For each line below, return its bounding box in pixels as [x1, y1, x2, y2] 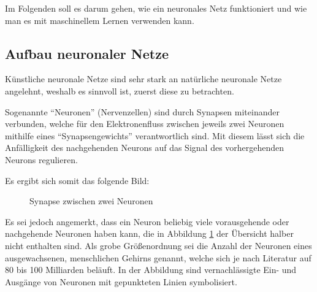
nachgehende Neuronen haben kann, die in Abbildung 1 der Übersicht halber [5, 227, 294, 240]
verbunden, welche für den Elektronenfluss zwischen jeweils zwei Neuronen [5, 117, 285, 130]
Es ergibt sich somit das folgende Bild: [5, 174, 150, 186]
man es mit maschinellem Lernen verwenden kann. [5, 13, 194, 26]
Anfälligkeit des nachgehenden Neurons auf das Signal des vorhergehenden [5, 141, 285, 154]
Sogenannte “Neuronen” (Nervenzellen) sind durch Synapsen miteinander [5, 105, 280, 118]
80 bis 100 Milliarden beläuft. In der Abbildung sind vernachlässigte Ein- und [5, 263, 297, 276]
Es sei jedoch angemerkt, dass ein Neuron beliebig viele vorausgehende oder [5, 215, 289, 228]
